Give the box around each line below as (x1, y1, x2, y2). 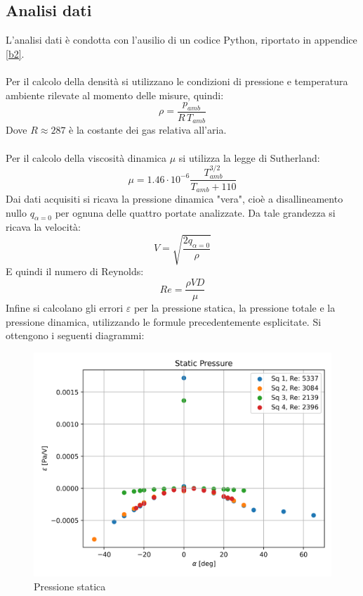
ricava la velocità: (6, 220, 81, 234)
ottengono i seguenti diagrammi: (6, 328, 145, 343)
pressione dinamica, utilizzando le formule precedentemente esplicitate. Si (6, 314, 322, 329)
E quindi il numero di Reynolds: (6, 264, 144, 279)
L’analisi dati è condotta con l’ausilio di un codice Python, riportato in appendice (6, 32, 357, 47)
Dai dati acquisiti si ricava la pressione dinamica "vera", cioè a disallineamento (6, 191, 343, 205)
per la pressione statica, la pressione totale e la (133, 300, 336, 315)
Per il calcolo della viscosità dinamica (6, 150, 167, 165)
